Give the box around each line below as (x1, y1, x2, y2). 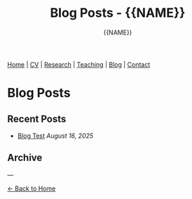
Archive (7, 152, 43, 164)
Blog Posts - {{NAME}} (50, 5, 186, 21)
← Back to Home (7, 184, 56, 193)
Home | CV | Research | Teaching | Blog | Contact (7, 60, 151, 68)
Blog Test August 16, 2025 (17, 131, 94, 140)
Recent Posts (7, 113, 67, 124)
